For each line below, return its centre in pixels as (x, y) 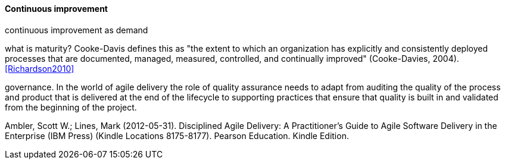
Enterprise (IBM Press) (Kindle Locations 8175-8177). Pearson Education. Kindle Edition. (177, 135)
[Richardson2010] (40, 68)
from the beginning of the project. (71, 107)
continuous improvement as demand (77, 30)
